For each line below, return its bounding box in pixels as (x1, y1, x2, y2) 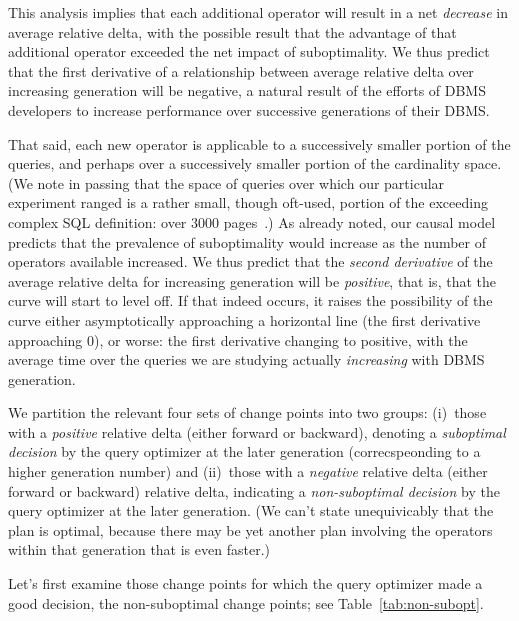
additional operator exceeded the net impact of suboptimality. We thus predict (8, 41, 490, 62)
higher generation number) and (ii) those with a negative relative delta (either (8, 461, 488, 482)
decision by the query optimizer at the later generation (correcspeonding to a (8, 441, 481, 462)
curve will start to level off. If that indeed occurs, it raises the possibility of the (8, 290, 493, 311)
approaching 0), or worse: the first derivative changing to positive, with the (8, 329, 468, 350)
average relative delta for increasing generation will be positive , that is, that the (8, 270, 496, 291)
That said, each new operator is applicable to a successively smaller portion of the (8, 133, 511, 154)
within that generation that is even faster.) (8, 539, 270, 560)
